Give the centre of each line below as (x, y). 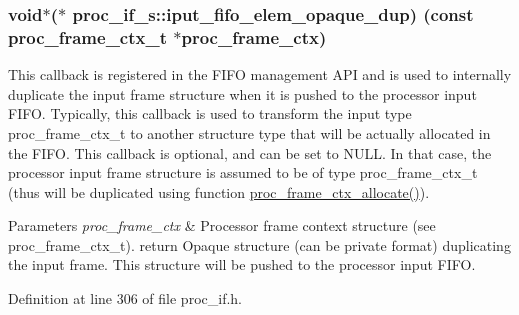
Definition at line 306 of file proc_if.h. (125, 298)
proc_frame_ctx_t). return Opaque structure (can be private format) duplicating (259, 244)
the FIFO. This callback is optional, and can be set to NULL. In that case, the (250, 152)
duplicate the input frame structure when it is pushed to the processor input (242, 93)
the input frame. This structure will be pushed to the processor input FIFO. (242, 264)
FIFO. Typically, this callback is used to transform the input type (210, 113)
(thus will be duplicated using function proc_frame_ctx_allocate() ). (219, 191)
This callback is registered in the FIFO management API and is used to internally (260, 74)
